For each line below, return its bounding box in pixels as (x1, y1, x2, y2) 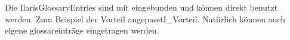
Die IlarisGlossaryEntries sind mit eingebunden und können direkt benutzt (5, 1, 278, 13)
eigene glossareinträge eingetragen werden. (5, 24, 159, 36)
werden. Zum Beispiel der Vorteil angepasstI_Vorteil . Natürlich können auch (5, 12, 286, 25)
